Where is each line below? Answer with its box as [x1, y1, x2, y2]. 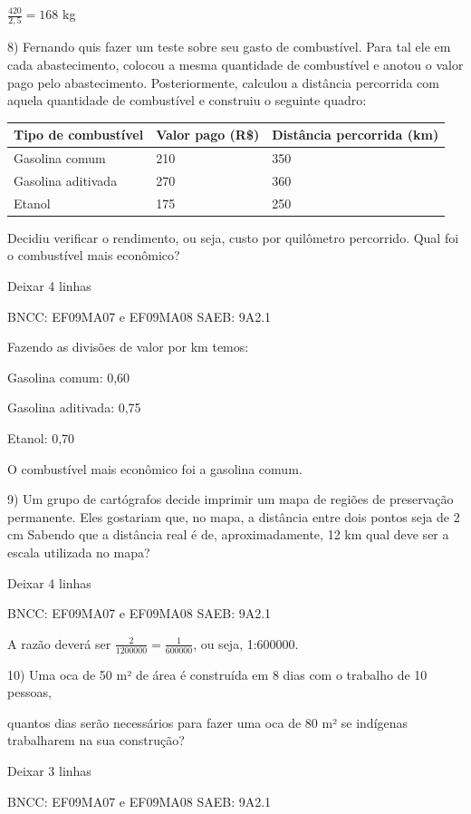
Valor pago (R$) [156, 125, 260, 144]
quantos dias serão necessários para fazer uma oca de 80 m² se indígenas [7, 712, 409, 732]
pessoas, [7, 683, 52, 702]
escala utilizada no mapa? [7, 542, 150, 561]
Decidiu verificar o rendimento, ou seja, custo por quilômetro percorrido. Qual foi [7, 228, 459, 247]
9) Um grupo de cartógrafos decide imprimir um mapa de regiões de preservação [7, 489, 454, 509]
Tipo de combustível [14, 125, 144, 144]
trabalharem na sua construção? [7, 731, 185, 750]
